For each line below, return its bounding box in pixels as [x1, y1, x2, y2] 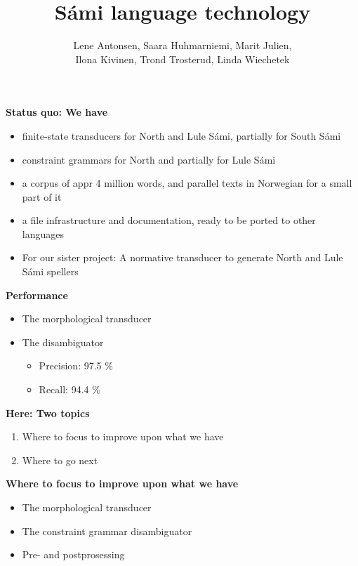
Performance [6, 287, 68, 302]
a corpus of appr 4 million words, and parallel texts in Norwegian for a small [22, 176, 352, 190]
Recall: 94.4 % [39, 382, 100, 397]
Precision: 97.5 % [39, 358, 113, 373]
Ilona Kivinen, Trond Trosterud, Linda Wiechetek [75, 51, 290, 66]
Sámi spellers [22, 264, 79, 279]
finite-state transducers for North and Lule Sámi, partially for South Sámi [22, 128, 341, 143]
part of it [22, 189, 62, 204]
